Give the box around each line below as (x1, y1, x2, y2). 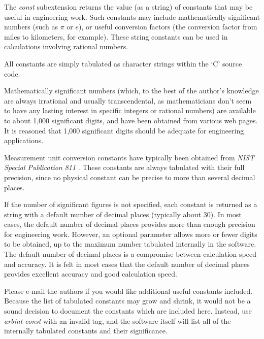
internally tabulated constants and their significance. (4, 325, 168, 336)
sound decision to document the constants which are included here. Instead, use (4, 306, 252, 316)
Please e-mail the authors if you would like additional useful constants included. (4, 285, 253, 296)
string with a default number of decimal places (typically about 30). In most (4, 209, 242, 219)
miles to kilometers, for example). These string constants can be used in (4, 31, 228, 42)
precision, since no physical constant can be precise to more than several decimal (4, 172, 255, 182)
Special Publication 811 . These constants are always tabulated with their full (4, 162, 245, 173)
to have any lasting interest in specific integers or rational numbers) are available (4, 105, 256, 116)
